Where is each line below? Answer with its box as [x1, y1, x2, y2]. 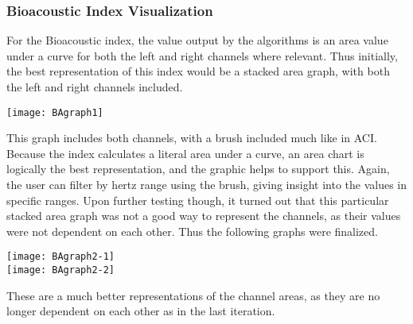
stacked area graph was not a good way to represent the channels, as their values [6, 207, 401, 224]
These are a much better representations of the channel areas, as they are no [6, 287, 380, 303]
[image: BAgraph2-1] [6, 251, 115, 263]
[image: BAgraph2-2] [6, 264, 115, 276]
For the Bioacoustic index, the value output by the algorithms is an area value [6, 32, 388, 48]
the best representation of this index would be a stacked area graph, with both [6, 63, 390, 79]
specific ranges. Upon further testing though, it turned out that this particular [6, 191, 389, 208]
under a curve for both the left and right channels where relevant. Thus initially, [6, 47, 398, 64]
